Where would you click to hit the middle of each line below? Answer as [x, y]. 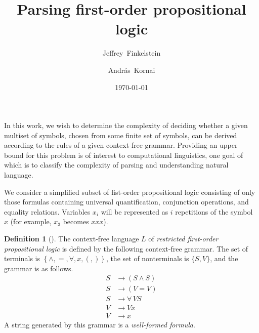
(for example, [31, 221]
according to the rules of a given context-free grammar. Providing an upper [121, 145]
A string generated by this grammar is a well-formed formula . [100, 324]
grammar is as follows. [39, 268]
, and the [224, 258]
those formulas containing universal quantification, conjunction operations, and [126, 202]
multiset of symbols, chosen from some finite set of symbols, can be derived [121, 135]
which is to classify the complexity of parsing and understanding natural [116, 165]
